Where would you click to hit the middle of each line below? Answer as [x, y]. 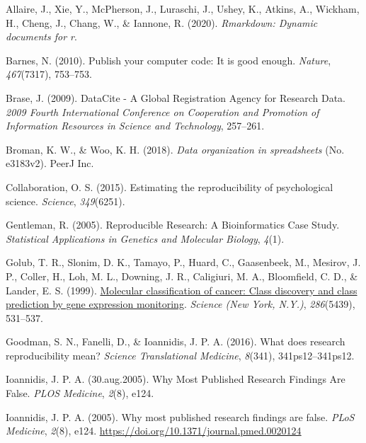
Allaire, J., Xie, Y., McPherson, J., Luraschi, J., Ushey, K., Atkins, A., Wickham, [183, 8]
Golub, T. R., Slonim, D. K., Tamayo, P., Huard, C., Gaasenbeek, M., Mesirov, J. [183, 262]
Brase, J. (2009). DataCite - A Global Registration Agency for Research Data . [176, 97]
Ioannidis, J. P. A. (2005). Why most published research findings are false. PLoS [180, 416]
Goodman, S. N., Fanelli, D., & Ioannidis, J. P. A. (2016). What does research [176, 341]
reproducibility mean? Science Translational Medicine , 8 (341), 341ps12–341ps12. [180, 355]
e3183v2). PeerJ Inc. [50, 163]
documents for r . [41, 36]
